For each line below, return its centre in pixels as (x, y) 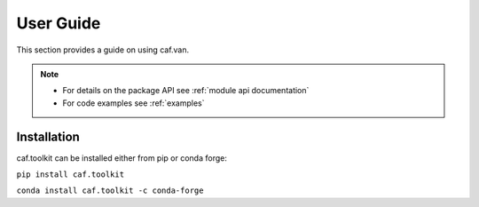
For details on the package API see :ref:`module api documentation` (186, 91)
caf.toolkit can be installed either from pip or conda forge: (122, 158)
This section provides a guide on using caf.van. (103, 50)
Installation (48, 136)
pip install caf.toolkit (70, 175)
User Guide (59, 23)
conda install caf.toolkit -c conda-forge (110, 191)
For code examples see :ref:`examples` (133, 103)
